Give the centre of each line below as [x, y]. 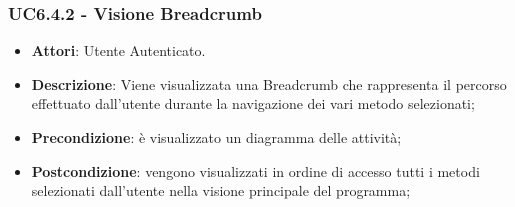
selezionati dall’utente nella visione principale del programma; [221, 190]
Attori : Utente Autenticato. [118, 50]
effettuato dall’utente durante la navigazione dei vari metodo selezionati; [253, 103]
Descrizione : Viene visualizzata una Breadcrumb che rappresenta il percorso [269, 83]
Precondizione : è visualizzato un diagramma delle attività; [216, 137]
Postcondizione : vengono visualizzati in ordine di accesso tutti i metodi [255, 170]
